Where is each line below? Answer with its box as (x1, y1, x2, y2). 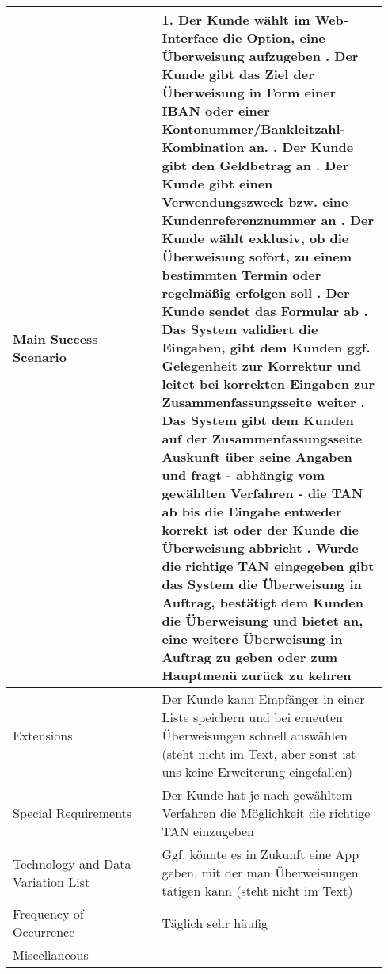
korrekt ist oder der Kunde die (162, 520, 359, 538)
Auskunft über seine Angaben (162, 447, 352, 466)
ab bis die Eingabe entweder (162, 502, 342, 520)
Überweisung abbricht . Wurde (162, 538, 359, 557)
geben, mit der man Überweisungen (162, 863, 359, 881)
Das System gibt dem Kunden (162, 411, 354, 429)
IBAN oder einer (162, 101, 270, 120)
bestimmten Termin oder (162, 265, 321, 283)
